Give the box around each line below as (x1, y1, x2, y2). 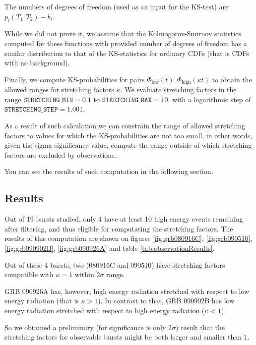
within (74, 269, 94, 280)
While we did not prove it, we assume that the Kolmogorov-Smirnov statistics (4, 28, 241, 39)
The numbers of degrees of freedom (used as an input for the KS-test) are (4, 1, 229, 11)
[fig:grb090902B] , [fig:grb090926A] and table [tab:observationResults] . (4, 242, 215, 253)
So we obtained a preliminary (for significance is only (4, 322, 166, 332)
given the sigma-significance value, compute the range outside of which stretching (4, 140, 252, 150)
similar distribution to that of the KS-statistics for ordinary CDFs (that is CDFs (4, 48, 249, 58)
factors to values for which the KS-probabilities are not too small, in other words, (4, 130, 253, 140)
